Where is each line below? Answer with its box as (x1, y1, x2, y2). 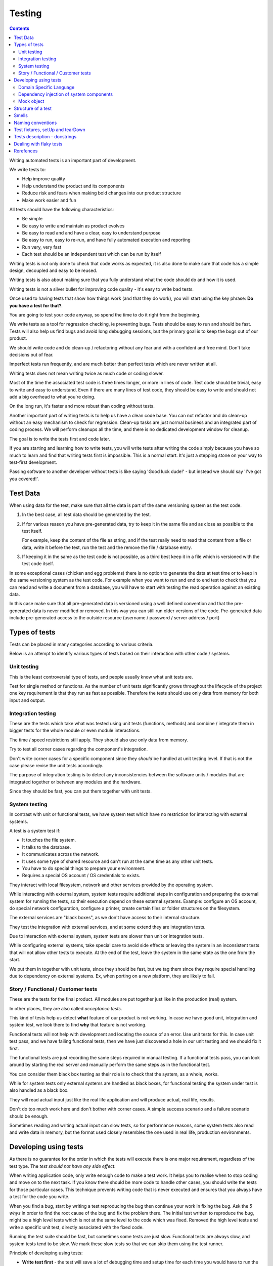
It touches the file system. (22, 837, 76, 843)
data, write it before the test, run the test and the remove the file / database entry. (22, 544, 192, 550)
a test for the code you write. (9, 1194, 70, 1200)
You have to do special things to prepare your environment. (22, 865, 146, 871)
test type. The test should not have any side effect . (9, 1163, 116, 1169)
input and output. (9, 697, 45, 703)
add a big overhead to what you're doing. (9, 393, 96, 400)
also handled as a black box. (9, 1087, 69, 1093)
